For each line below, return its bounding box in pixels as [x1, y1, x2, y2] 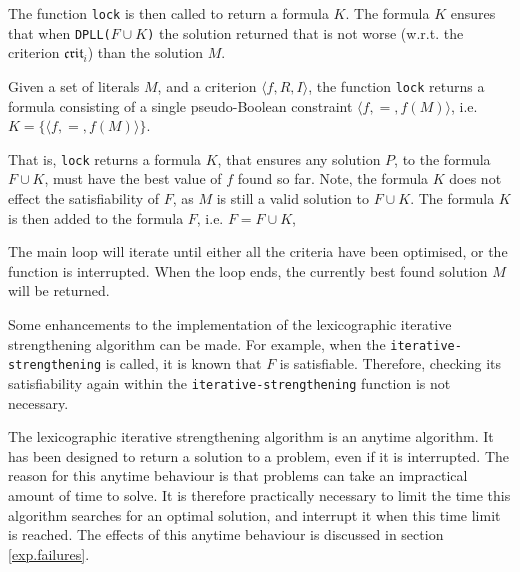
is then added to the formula [8, 207, 184, 228]
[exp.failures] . [8, 543, 90, 564]
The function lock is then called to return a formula [8, 3, 329, 23]
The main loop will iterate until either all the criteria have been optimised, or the [8, 241, 508, 262]
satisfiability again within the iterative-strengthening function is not [8, 372, 451, 393]
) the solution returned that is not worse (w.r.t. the [147, 22, 464, 43]
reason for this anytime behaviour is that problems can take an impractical [8, 465, 468, 486]
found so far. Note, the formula [237, 168, 429, 189]
